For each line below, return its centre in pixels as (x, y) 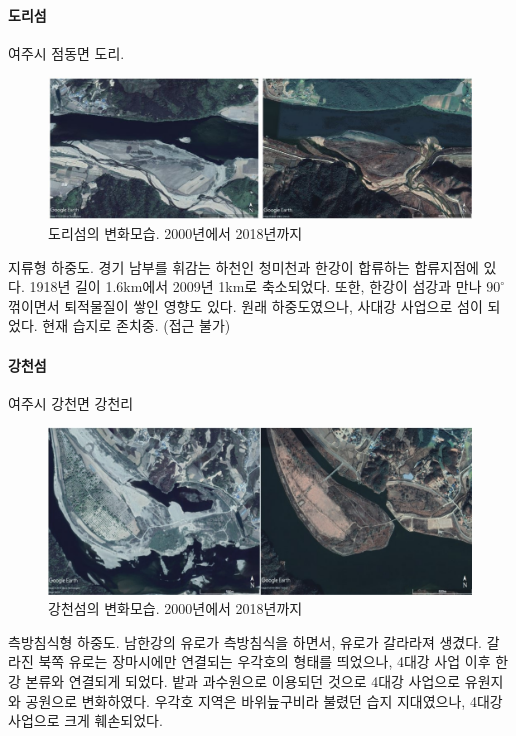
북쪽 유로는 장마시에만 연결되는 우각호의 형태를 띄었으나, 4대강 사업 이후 (264, 661)
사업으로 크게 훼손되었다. (85, 720)
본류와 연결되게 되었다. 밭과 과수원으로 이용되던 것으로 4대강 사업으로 (243, 681)
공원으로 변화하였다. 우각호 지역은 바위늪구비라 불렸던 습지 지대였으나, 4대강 (264, 700)
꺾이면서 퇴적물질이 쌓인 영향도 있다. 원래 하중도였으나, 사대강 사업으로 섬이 (245, 305)
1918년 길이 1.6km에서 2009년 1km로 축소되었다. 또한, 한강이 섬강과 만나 (255, 286)
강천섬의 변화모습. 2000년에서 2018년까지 (175, 608)
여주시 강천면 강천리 (71, 402)
